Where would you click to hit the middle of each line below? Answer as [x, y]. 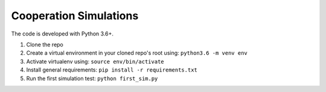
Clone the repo [45, 44]
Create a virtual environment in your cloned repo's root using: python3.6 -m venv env [137, 53]
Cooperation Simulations [75, 16]
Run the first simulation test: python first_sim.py [92, 78]
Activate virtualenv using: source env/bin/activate [95, 61]
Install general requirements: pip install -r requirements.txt [112, 70]
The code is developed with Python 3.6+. [62, 34]
